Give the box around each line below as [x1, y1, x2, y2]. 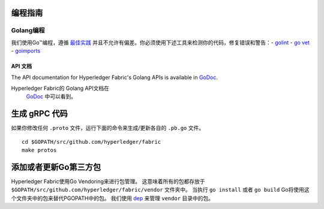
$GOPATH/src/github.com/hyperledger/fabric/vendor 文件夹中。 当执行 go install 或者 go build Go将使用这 [11, 186, 310, 193]
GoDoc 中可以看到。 [26, 93, 77, 100]
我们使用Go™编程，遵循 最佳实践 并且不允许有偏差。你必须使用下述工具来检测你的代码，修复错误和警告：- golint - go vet [11, 39, 310, 46]
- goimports [11, 47, 41, 54]
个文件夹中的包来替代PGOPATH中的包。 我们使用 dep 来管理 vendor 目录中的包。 [11, 195, 214, 202]
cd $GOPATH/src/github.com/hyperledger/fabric [22, 138, 161, 145]
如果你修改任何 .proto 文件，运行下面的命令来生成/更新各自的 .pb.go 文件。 [11, 125, 204, 132]
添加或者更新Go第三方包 [11, 162, 101, 172]
